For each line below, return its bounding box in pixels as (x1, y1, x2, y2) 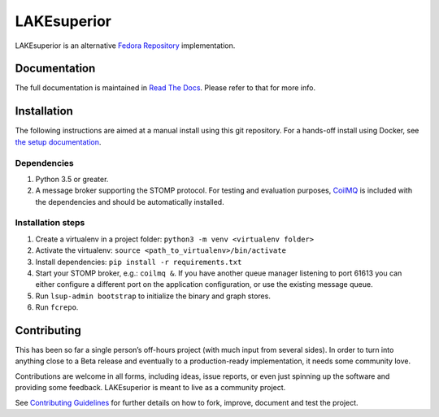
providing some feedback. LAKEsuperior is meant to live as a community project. (15, 383, 286, 393)
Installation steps (15, 217, 85, 228)
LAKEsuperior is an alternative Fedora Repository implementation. (15, 41, 236, 50)
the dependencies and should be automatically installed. (35, 197, 224, 206)
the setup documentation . (15, 137, 102, 146)
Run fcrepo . (35, 302, 79, 312)
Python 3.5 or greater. (35, 174, 109, 184)
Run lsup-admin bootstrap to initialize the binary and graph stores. (35, 291, 272, 301)
